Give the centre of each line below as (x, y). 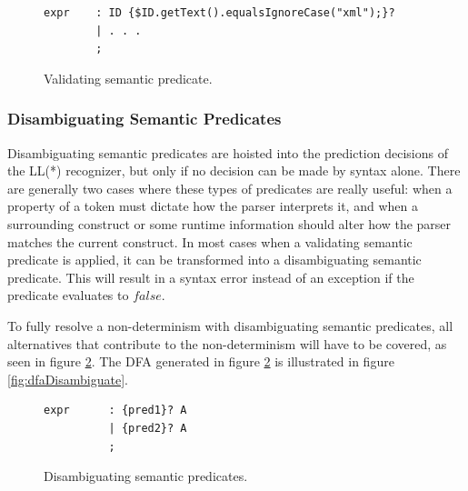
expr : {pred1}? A (115, 411)
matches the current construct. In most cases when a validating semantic (210, 241)
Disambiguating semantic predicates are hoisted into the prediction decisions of (228, 152)
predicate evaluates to (68, 295)
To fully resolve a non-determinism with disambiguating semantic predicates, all (230, 325)
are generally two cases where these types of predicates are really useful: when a (230, 188)
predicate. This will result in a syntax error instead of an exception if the (211, 277)
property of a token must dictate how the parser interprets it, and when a (213, 206)
